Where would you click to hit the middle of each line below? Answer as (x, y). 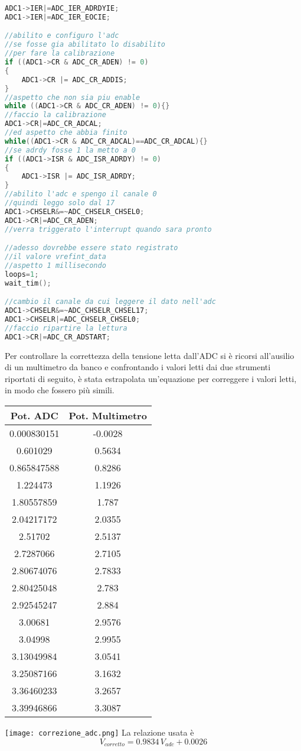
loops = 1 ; (22, 274)
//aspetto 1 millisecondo (55, 265)
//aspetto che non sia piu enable (73, 97)
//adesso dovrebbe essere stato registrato (91, 248)
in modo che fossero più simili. (60, 390)
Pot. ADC (34, 415)
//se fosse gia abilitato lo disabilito (85, 45)
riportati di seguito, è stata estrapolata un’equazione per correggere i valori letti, (151, 378)
